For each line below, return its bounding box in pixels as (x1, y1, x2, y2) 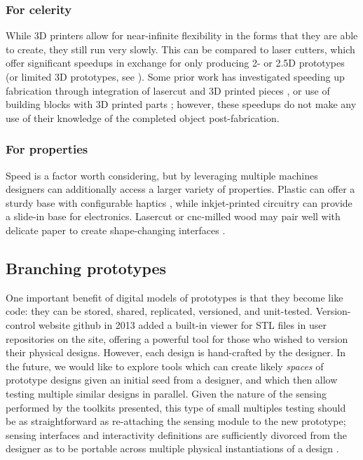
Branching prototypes (6, 257, 167, 278)
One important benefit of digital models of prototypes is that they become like (6, 290, 343, 304)
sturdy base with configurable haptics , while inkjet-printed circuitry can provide (6, 195, 352, 210)
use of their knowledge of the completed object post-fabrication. (6, 110, 280, 125)
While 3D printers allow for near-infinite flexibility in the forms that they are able (6, 28, 358, 43)
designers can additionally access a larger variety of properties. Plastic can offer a (6, 182, 355, 196)
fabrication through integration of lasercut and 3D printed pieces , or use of (6, 83, 330, 97)
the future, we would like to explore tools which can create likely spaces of (6, 358, 324, 373)
